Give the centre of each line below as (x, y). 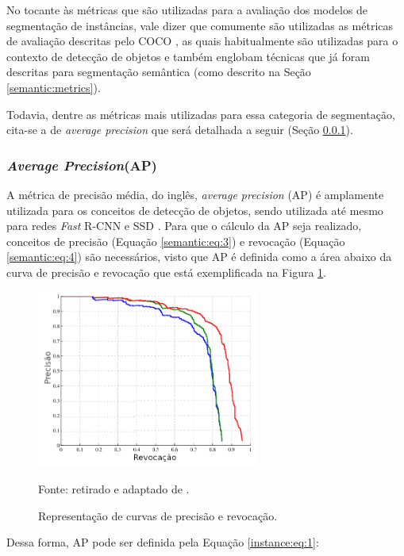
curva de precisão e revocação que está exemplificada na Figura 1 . (166, 272)
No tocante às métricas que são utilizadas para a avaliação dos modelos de (187, 10)
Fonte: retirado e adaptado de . (114, 488)
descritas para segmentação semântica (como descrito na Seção (159, 72)
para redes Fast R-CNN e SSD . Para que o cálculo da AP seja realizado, (184, 226)
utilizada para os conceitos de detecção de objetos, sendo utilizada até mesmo (195, 210)
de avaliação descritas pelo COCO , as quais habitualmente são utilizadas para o (202, 41)
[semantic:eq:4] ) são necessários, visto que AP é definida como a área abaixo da (199, 257)
